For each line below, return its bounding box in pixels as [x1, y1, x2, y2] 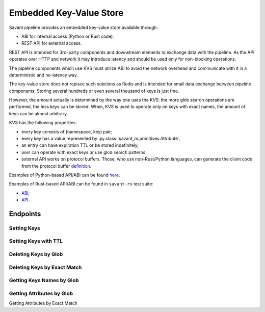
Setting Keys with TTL [9, 238, 63, 245]
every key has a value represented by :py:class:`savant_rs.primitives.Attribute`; [21, 135, 181, 142]
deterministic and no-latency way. [9, 72, 78, 78]
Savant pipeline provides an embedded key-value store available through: [9, 25, 158, 30]
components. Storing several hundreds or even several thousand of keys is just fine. [9, 88, 179, 94]
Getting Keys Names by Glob [9, 277, 79, 284]
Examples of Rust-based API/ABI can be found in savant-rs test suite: [9, 181, 154, 187]
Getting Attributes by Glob [9, 290, 73, 297]
